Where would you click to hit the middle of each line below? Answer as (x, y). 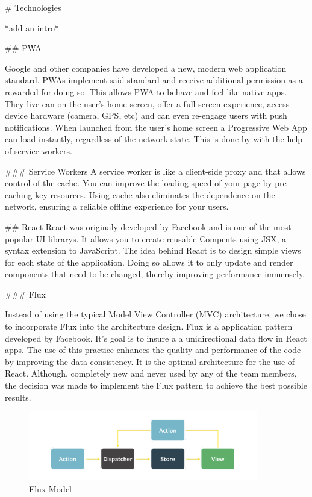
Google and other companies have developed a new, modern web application (146, 68)
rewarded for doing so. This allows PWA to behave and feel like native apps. (146, 91)
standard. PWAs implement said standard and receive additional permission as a (154, 80)
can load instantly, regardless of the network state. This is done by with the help (154, 139)
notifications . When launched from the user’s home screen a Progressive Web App (156, 127)
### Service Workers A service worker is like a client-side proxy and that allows (155, 171)
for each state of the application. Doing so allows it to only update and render (149, 262)
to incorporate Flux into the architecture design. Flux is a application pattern (149, 326)
